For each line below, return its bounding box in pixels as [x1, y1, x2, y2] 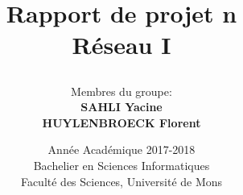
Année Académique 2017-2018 [47, 141, 196, 158]
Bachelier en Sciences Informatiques [33, 156, 210, 173]
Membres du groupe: [71, 82, 172, 99]
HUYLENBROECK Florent [42, 114, 201, 131]
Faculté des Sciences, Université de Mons [20, 172, 223, 189]
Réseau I [72, 28, 171, 61]
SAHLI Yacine [80, 98, 163, 115]
